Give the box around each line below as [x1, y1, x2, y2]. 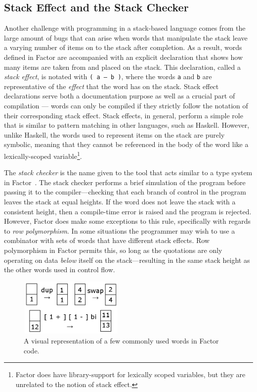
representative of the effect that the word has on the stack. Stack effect [4, 81, 219, 91]
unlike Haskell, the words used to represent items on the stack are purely [4, 129, 225, 140]
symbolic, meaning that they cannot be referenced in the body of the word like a [4, 139, 249, 149]
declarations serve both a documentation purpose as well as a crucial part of [4, 91, 235, 101]
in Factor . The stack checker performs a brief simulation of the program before [4, 177, 246, 187]
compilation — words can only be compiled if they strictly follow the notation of [4, 100, 248, 111]
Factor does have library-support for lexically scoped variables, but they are [15, 369, 246, 380]
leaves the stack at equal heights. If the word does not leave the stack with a [4, 196, 236, 207]
